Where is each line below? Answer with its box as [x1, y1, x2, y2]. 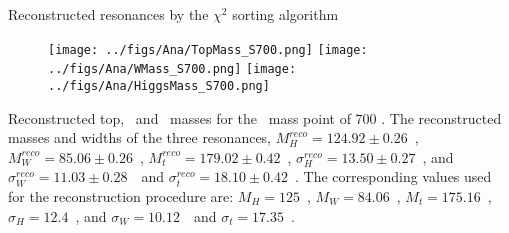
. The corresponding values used [295, 166, 492, 187]
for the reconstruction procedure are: [8, 185, 234, 206]
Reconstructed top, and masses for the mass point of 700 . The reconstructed [8, 107, 502, 128]
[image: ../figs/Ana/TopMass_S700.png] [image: [48, 42, 368, 57]
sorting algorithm [232, 4, 339, 24]
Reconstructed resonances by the [8, 4, 209, 24]
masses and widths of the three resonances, [8, 127, 272, 148]
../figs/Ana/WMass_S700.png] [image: [48, 62, 297, 77]
